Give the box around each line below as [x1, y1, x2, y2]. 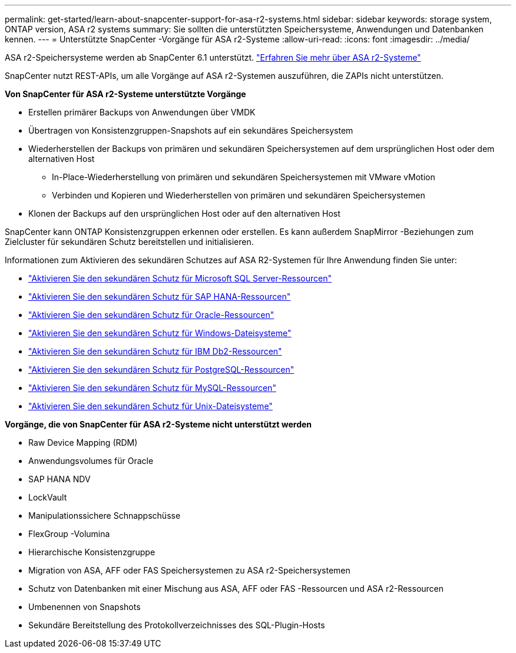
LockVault [28, 492, 67, 502]
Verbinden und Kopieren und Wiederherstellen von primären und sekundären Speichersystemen [52, 190, 425, 200]
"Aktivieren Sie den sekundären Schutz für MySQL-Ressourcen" [28, 383, 276, 393]
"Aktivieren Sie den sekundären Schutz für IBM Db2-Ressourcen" [28, 346, 282, 356]
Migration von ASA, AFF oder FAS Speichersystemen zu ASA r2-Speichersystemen [28, 565, 350, 575]
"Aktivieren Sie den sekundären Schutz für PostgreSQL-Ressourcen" [28, 364, 295, 374]
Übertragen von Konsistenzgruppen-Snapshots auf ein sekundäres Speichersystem [28, 125, 353, 135]
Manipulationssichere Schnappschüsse [28, 511, 181, 521]
